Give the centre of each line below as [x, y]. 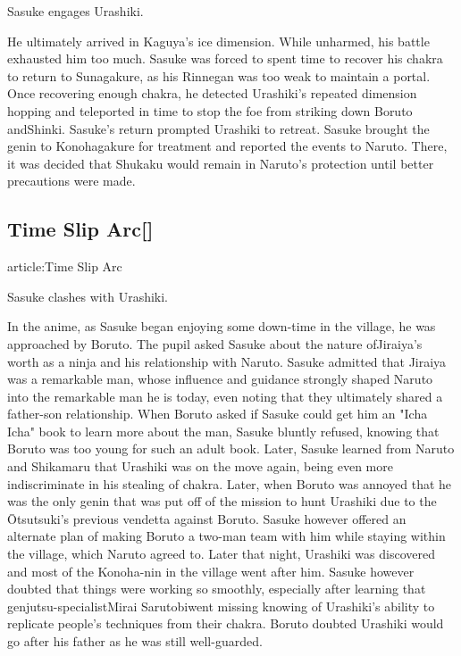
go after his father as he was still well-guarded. [135, 641]
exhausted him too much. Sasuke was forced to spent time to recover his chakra [225, 58]
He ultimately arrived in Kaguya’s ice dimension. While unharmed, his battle [218, 41]
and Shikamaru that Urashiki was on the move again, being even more [200, 466]
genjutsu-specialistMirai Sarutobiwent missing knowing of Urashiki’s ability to [221, 606]
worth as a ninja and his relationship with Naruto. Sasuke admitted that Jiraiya [227, 361]
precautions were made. [71, 181]
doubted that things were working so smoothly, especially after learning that [217, 589]
